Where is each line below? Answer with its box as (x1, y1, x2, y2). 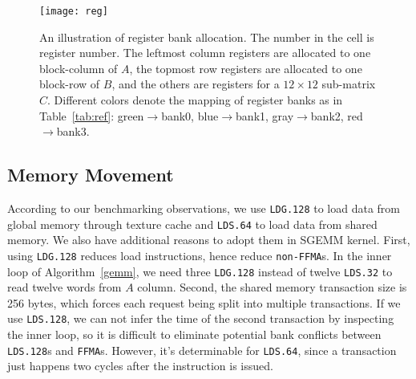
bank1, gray (236, 107, 294, 124)
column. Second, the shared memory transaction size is (137, 279, 407, 295)
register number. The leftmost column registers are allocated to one (39, 44, 371, 61)
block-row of (39, 75, 100, 92)
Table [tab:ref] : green (39, 107, 144, 124)
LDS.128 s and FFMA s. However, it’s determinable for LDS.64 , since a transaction (7, 341, 397, 358)
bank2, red (310, 107, 363, 124)
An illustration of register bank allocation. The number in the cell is (39, 28, 374, 45)
